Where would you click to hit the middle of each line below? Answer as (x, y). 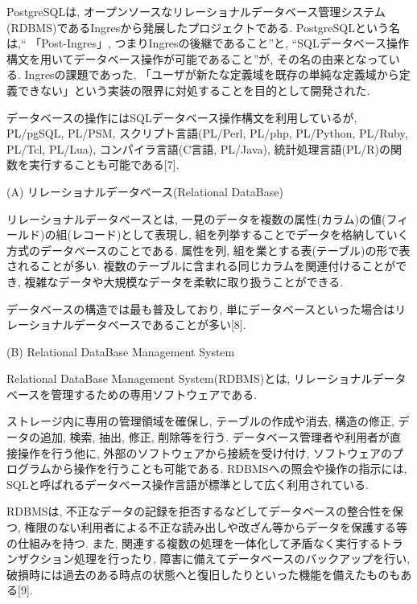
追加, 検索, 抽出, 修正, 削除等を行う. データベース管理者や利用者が (215, 437)
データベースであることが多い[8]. (160, 325)
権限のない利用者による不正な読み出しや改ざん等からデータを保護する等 (216, 527)
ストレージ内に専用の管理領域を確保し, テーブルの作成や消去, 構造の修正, (200, 421)
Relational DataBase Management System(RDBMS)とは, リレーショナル (190, 378)
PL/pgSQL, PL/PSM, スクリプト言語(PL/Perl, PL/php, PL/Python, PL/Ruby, (207, 133)
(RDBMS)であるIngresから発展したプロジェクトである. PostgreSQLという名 (203, 27)
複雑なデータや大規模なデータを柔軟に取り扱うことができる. (184, 281)
